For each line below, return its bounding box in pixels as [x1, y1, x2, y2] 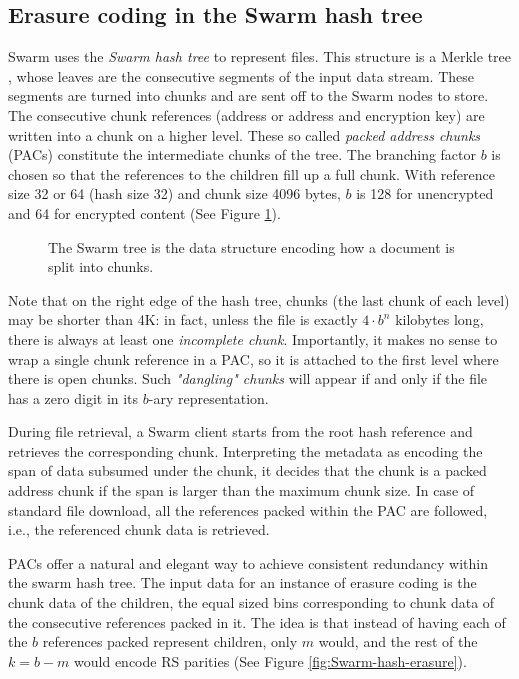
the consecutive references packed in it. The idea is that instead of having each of [8, 611, 506, 632]
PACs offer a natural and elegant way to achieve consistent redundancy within [8, 552, 489, 573]
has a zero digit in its [8, 387, 139, 408]
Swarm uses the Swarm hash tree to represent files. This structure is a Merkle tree [8, 46, 511, 67]
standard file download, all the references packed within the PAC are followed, [8, 499, 488, 520]
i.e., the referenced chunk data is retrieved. [8, 519, 270, 540]
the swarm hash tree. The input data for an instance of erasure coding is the [8, 572, 477, 593]
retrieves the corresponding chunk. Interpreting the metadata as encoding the [8, 440, 483, 461]
